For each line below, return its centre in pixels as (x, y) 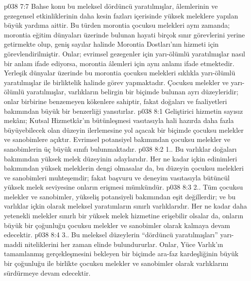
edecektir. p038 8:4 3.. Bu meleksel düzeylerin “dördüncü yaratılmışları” (111, 235)
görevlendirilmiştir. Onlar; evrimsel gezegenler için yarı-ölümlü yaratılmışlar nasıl (125, 53)
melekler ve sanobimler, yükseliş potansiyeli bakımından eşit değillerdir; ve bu (120, 196)
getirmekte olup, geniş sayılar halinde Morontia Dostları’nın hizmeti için (111, 44)
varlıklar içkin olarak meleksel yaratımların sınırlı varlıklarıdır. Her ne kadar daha (125, 206)
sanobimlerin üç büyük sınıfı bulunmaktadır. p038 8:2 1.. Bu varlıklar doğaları (120, 149)
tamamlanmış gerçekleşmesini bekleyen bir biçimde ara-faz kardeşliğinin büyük (121, 254)
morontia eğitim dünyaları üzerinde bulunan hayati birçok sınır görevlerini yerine (125, 34)
